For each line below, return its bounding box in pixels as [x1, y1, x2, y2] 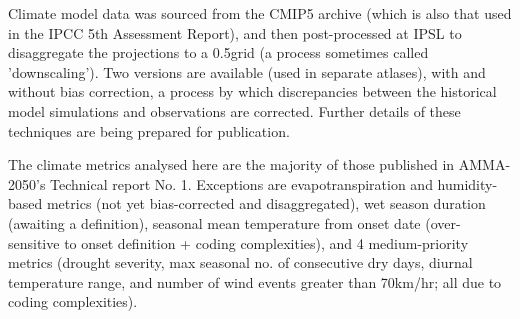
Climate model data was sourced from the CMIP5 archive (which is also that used [8, 3, 512, 23]
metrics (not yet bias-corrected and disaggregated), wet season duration [46, 193, 486, 214]
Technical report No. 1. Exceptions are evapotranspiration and [50, 173, 433, 194]
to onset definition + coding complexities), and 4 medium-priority [64, 232, 469, 253]
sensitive [8, 232, 60, 253]
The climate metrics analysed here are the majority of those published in [8, 154, 455, 175]
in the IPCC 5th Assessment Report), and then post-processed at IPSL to [8, 22, 462, 43]
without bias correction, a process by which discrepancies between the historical [8, 81, 497, 102]
